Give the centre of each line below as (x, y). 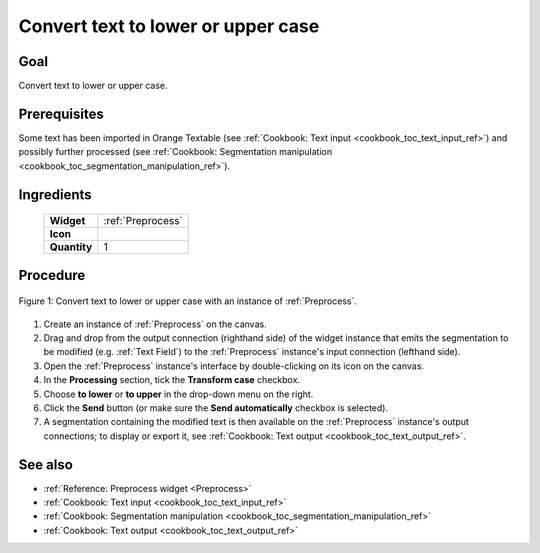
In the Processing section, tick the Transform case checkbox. (171, 380)
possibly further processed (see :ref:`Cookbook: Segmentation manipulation (175, 152)
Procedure (52, 275)
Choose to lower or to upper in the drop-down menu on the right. (178, 394)
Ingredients (55, 194)
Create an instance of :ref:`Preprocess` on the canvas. (155, 324)
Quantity (71, 247)
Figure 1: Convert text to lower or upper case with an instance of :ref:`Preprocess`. (188, 301)
